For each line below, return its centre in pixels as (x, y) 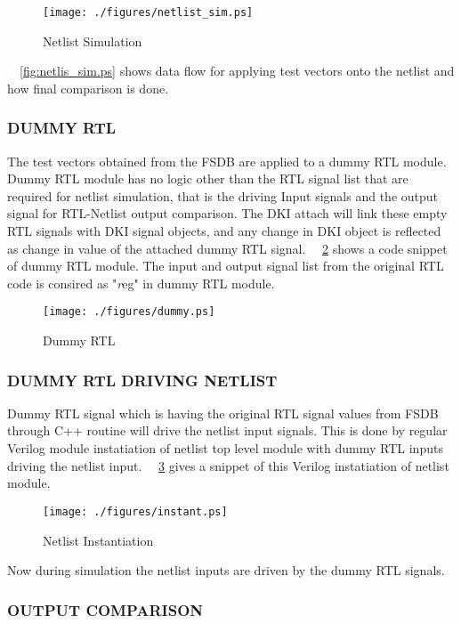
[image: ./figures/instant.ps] (135, 511)
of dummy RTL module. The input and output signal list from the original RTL (226, 266)
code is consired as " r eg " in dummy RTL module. (141, 283)
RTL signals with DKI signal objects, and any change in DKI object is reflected (224, 231)
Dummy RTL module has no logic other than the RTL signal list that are (208, 178)
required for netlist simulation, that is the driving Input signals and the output (223, 195)
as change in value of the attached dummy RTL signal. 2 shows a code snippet (227, 248)
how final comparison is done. (88, 88)
